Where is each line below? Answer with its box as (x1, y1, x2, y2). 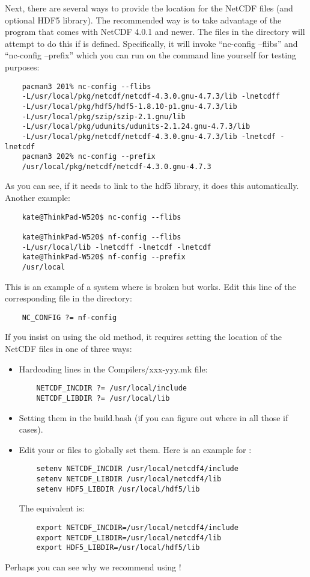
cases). (19, 423, 43, 436)
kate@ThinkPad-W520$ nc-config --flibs (22, 212, 181, 221)
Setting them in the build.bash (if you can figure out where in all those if (19, 411, 288, 424)
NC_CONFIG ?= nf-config (22, 313, 117, 322)
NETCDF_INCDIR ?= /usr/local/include (36, 384, 187, 393)
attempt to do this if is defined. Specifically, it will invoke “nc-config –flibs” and (5, 37, 298, 49)
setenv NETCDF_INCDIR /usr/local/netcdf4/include (36, 464, 239, 474)
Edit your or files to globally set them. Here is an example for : (19, 443, 252, 455)
